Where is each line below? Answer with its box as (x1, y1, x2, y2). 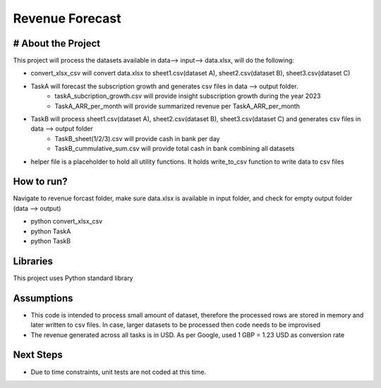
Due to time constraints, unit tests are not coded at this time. (30, 368, 207, 376)
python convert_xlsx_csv (30, 217, 103, 226)
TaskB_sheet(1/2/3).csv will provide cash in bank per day (54, 134, 220, 143)
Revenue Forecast (13, 11, 121, 26)
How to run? (13, 176, 68, 188)
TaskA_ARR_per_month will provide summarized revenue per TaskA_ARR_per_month (54, 102, 300, 110)
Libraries (13, 255, 53, 267)
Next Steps (13, 349, 63, 361)
